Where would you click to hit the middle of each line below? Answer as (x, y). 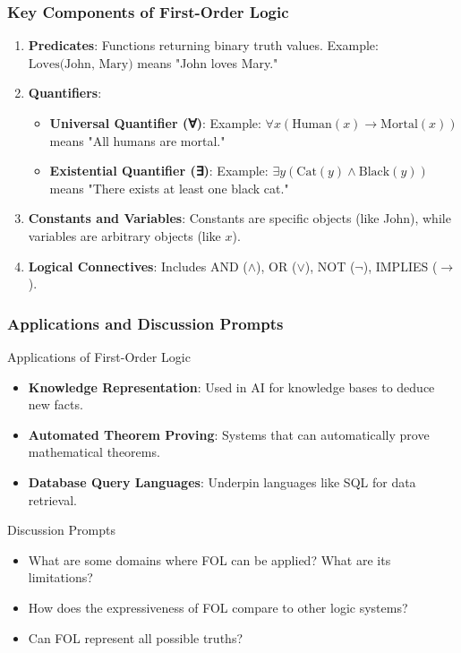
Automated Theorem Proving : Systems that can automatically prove (229, 434)
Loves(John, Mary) (81, 64)
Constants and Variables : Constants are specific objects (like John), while (239, 218)
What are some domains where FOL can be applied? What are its (209, 559)
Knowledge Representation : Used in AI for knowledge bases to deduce (231, 387)
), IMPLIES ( (400, 266)
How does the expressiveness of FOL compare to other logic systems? (218, 607)
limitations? (60, 577)
